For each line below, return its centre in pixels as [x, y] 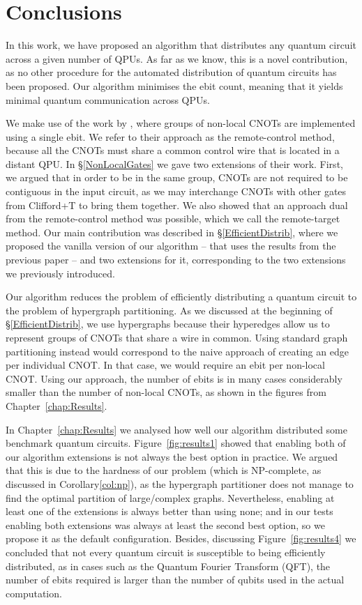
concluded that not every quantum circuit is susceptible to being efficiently [166, 552]
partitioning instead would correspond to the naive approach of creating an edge [177, 351]
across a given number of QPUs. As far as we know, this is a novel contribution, [177, 58]
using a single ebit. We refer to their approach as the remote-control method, [170, 136]
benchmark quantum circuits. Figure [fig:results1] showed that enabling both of [176, 443]
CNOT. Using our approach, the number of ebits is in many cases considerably [174, 378]
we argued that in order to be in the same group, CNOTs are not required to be [177, 177]
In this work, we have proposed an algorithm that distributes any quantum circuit [181, 45]
